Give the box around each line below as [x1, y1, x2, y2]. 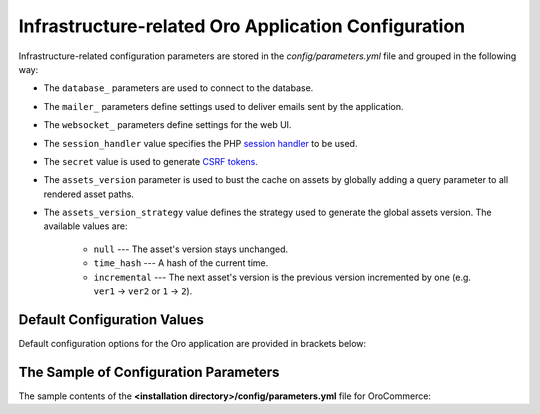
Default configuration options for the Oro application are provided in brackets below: [18, 337, 367, 349]
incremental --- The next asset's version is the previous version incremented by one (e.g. [93, 271, 472, 283]
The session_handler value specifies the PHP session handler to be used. [43, 137, 358, 149]
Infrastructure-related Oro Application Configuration [18, 15, 465, 37]
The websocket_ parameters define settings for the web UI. [43, 119, 292, 131]
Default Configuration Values [18, 311, 205, 328]
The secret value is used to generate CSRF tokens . [43, 155, 259, 167]
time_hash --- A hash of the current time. [93, 257, 269, 269]
